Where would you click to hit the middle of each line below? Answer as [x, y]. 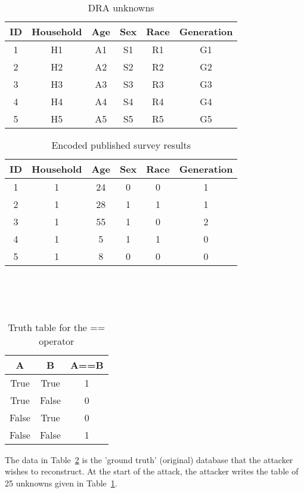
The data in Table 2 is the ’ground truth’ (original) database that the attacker [149, 459]
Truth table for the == [57, 327]
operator [57, 341]
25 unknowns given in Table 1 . [61, 483]
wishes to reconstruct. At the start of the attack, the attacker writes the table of [152, 471]
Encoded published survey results [121, 145]
